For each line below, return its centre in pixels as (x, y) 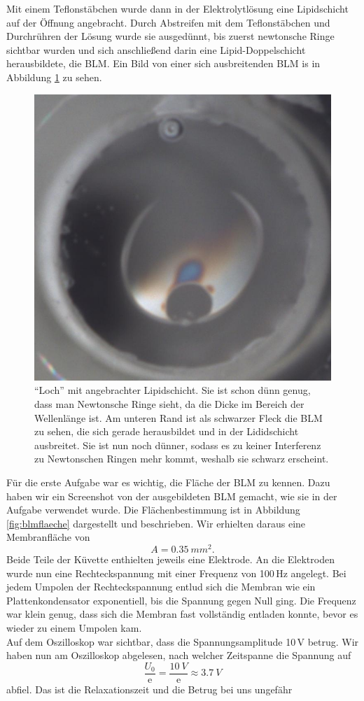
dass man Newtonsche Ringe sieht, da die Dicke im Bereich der (169, 404)
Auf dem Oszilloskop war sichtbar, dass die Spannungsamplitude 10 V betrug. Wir (183, 641)
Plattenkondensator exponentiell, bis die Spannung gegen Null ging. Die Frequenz (181, 600)
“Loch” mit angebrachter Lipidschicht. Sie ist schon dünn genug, (173, 390)
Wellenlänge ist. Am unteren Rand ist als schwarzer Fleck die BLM (178, 417)
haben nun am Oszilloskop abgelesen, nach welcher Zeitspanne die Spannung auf (179, 655)
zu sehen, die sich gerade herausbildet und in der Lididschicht (167, 431)
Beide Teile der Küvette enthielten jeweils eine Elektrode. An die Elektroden (170, 559)
